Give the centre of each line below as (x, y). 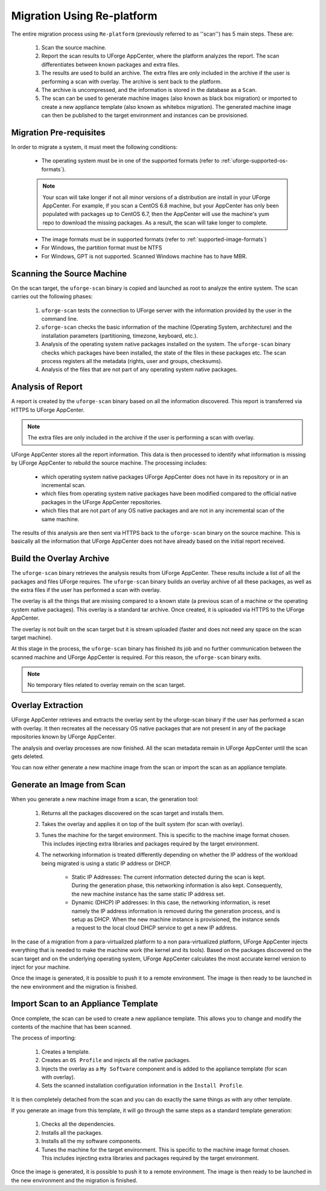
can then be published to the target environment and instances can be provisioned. (145, 116)
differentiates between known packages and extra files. (110, 64)
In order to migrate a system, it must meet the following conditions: (94, 147)
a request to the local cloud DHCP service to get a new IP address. (155, 928)
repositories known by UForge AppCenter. (63, 737)
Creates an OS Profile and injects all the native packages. (116, 1060)
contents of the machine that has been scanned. (72, 1026)
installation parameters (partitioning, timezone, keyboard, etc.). (120, 335)
